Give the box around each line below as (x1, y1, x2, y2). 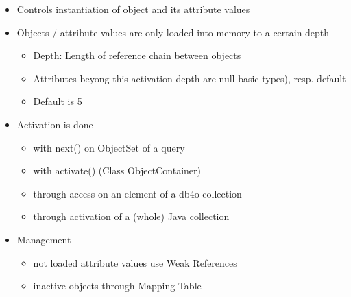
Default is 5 (33, 94, 82, 108)
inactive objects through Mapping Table (33, 278, 202, 293)
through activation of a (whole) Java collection (33, 209, 230, 224)
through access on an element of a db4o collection (33, 186, 242, 200)
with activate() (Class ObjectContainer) (33, 163, 202, 178)
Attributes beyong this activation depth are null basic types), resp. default (33, 71, 346, 85)
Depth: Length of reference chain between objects (33, 48, 241, 62)
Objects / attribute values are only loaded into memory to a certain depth (16, 25, 330, 39)
